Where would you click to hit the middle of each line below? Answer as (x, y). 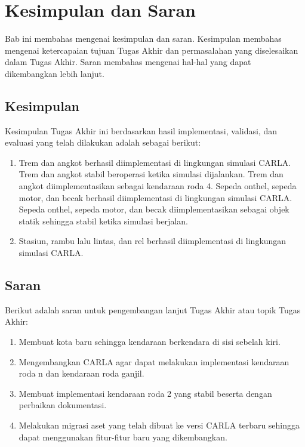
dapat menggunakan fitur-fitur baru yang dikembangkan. (123, 437)
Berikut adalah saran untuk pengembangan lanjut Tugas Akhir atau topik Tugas (153, 309)
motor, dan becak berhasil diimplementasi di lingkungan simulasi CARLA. (155, 197)
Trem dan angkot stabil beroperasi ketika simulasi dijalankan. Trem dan (151, 174)
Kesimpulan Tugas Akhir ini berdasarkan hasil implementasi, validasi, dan (141, 130)
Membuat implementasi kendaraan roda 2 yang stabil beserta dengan (145, 393)
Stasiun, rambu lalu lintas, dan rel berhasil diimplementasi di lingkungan (152, 241)
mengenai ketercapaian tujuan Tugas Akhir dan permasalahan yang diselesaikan (152, 50)
